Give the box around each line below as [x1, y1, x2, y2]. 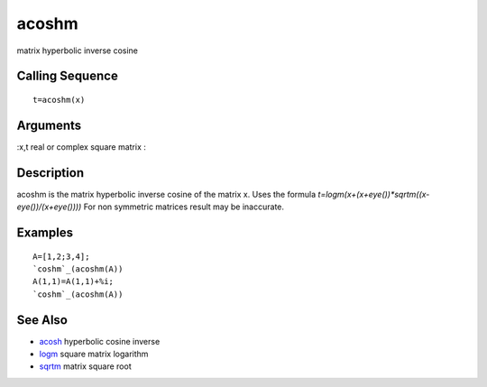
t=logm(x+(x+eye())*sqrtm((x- [317, 189, 430, 199]
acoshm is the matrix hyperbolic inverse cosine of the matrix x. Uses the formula [16, 189, 317, 199]
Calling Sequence [16, 69, 119, 84]
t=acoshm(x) [32, 95, 86, 105]
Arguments [16, 117, 82, 133]
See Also [16, 312, 68, 327]
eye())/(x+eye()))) [16, 201, 82, 212]
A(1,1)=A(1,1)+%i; [32, 276, 115, 287]
